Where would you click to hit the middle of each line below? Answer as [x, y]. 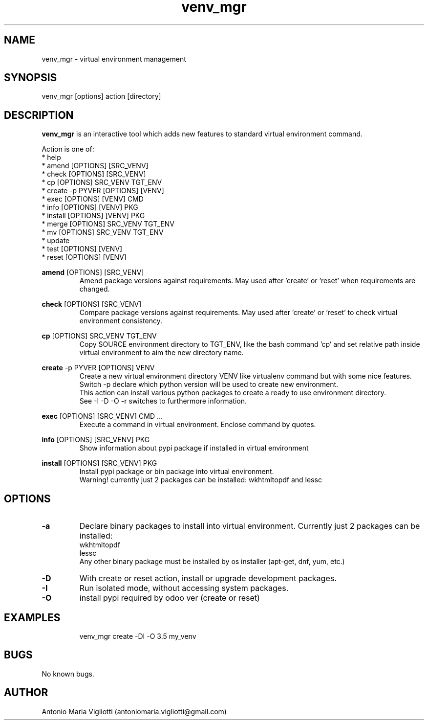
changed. [95, 289]
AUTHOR [26, 693]
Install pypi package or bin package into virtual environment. [177, 472]
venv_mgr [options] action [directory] [101, 96]
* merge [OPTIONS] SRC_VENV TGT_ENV [108, 224]
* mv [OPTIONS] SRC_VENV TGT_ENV [103, 232]
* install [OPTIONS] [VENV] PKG [93, 216]
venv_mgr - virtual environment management [114, 59]
